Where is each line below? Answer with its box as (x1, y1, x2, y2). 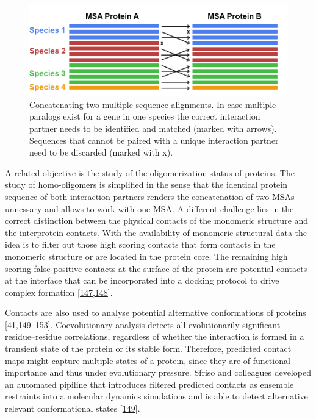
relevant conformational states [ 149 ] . (5, 402, 140, 415)
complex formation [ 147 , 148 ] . (5, 285, 113, 298)
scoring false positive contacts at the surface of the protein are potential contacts (5, 262, 307, 274)
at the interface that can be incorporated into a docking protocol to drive (5, 274, 279, 287)
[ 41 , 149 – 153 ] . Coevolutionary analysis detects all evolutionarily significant (5, 318, 281, 331)
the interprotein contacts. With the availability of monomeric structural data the (5, 226, 307, 238)
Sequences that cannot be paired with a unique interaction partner (29, 134, 279, 146)
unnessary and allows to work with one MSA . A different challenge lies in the (5, 202, 294, 215)
